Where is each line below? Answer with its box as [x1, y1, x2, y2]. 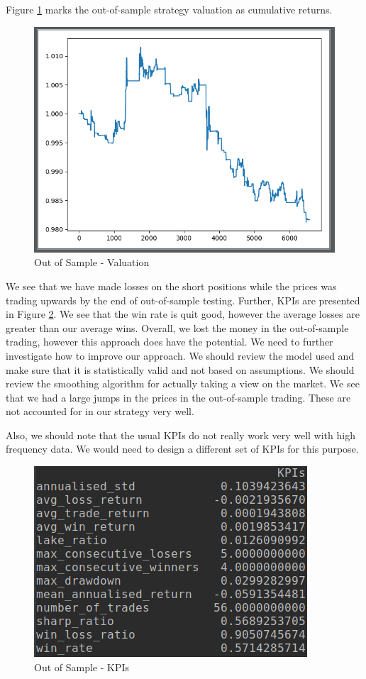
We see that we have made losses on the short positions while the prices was [6, 278, 337, 293]
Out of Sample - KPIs [34, 659, 130, 674]
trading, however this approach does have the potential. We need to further [6, 334, 333, 349]
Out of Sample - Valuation [34, 255, 150, 270]
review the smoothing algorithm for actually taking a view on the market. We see [6, 376, 360, 391]
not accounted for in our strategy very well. [6, 404, 194, 419]
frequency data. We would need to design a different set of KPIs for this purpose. [6, 441, 359, 456]
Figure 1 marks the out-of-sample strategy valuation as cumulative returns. [6, 2, 333, 16]
